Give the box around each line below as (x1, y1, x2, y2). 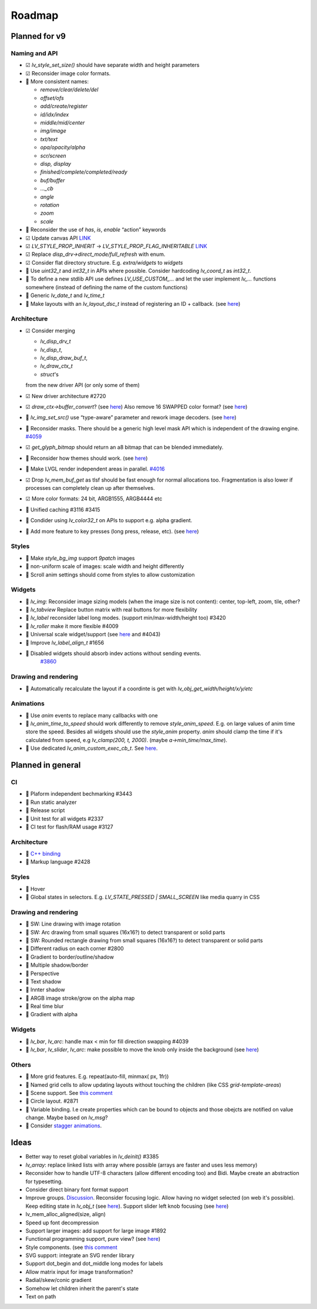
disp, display (40, 161, 72, 167)
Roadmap (11, 9, 59, 22)
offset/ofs (40, 94, 64, 101)
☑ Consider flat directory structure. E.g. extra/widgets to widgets (25, 259, 183, 266)
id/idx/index (40, 111, 69, 118)
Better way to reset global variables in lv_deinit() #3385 (25, 1153, 159, 1160)
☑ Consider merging (25, 327, 76, 334)
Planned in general (11, 760, 81, 770)
